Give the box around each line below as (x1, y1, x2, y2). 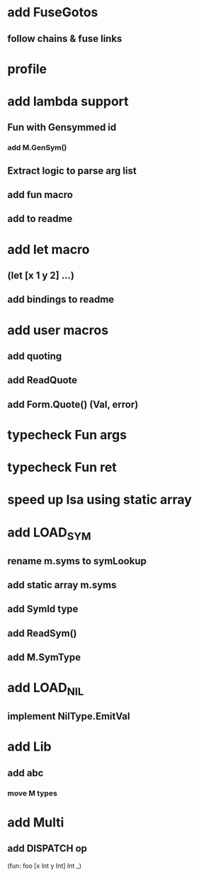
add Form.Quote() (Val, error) (7, 398, 139, 410)
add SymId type (7, 603, 79, 615)
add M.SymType (7, 651, 81, 663)
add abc (7, 767, 44, 779)
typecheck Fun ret (7, 459, 117, 475)
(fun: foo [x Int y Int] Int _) (7, 861, 82, 870)
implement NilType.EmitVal (7, 710, 130, 722)
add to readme (7, 213, 73, 225)
